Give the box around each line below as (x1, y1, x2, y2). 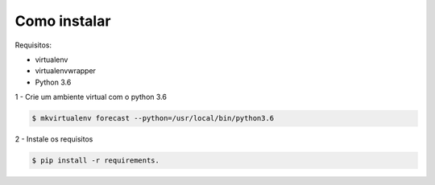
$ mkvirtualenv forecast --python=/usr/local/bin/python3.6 (31, 113, 275, 123)
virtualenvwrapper (35, 66, 97, 76)
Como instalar (14, 12, 111, 30)
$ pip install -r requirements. (31, 156, 160, 165)
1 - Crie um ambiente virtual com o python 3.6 (14, 92, 167, 102)
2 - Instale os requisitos (14, 134, 93, 144)
